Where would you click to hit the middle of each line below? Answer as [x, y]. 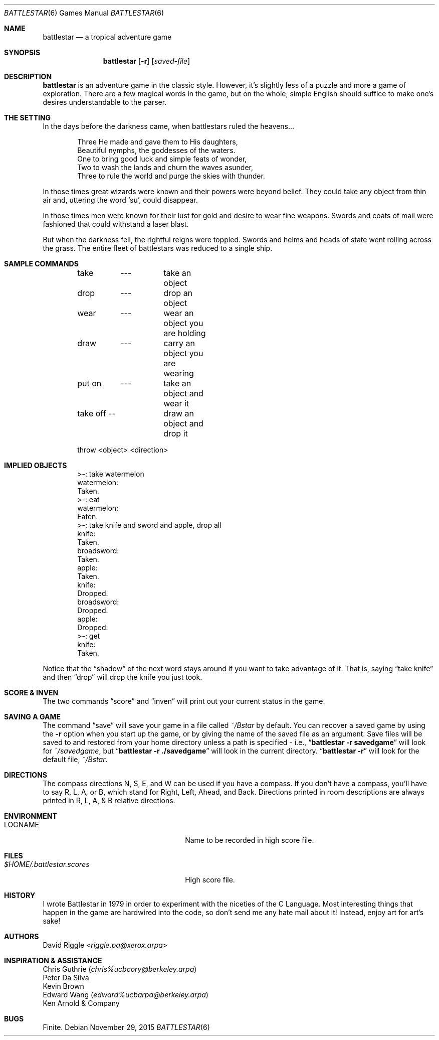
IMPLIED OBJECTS [36, 465]
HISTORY [20, 895]
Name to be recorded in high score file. [250, 840]
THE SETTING [28, 118]
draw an [179, 413]
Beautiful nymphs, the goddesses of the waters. [156, 150]
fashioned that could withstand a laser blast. [116, 224]
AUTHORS [22, 936]
